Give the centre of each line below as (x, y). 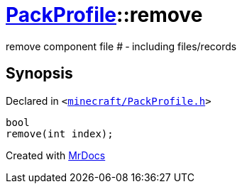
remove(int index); (60, 133)
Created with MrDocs (56, 155)
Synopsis (39, 74)
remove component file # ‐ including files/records (121, 46)
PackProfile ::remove (104, 15)
